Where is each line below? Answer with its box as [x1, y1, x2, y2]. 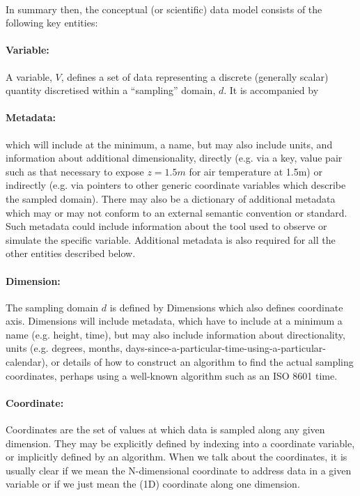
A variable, [6, 69, 52, 84]
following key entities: [6, 15, 98, 30]
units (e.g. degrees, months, [6, 341, 123, 355]
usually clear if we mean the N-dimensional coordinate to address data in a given [6, 463, 352, 477]
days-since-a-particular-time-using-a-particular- [125, 341, 326, 355]
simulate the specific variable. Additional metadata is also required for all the [6, 232, 336, 247]
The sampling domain [6, 300, 99, 314]
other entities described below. [6, 246, 136, 261]
